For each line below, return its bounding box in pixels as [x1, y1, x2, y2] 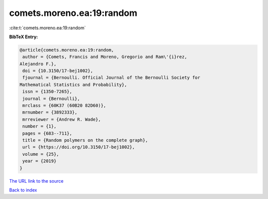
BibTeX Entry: [9, 34, 38, 40]
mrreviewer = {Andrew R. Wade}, [22, 117, 101, 122]
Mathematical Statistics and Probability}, [19, 82, 128, 87]
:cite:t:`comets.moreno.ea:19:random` [9, 25, 86, 31]
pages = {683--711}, [22, 131, 72, 136]
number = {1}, [22, 124, 57, 129]
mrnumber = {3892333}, [22, 110, 78, 115]
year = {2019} [22, 158, 57, 164]
